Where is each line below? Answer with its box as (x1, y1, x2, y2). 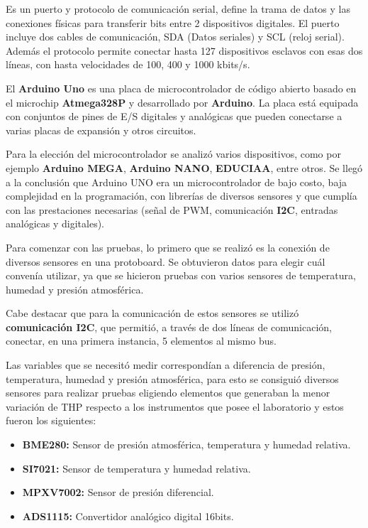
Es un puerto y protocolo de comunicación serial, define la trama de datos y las (6, 1, 350, 16)
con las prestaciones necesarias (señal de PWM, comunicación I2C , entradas (6, 202, 338, 217)
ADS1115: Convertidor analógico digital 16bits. (22, 508, 234, 523)
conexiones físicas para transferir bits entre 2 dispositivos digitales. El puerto (6, 15, 340, 30)
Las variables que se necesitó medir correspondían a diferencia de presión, (6, 357, 325, 372)
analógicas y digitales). (6, 216, 104, 231)
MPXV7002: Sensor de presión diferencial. (22, 485, 214, 500)
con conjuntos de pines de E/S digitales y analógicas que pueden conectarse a (6, 109, 342, 124)
